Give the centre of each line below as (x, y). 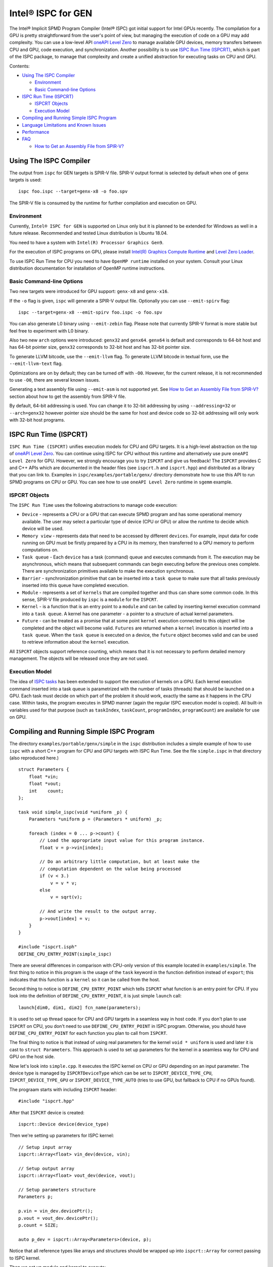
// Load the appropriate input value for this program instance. (122, 841)
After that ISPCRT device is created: (47, 1112)
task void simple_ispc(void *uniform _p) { (73, 812)
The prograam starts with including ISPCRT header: (63, 1089)
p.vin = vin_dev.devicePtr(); (56, 1211)
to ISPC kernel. (25, 1258)
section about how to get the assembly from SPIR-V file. (68, 396)
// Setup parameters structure (57, 1190)
